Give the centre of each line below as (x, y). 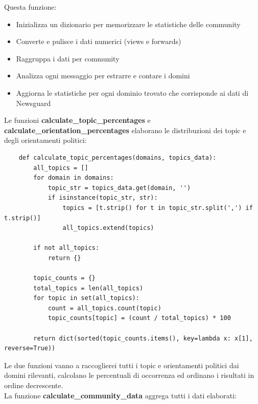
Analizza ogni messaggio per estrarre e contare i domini (103, 76)
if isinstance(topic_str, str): (103, 198)
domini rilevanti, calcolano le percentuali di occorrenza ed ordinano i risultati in (129, 375)
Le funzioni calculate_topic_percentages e (77, 120)
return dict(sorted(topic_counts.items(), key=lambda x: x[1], (143, 338)
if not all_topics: (66, 248)
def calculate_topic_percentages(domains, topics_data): (118, 157)
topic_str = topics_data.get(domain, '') (119, 188)
